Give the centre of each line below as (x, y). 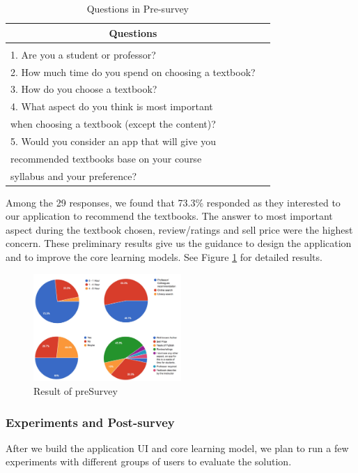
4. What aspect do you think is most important (112, 106)
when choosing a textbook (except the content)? (113, 124)
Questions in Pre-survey (138, 8)
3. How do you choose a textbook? (84, 89)
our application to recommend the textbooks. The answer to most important (169, 216)
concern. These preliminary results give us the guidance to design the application (179, 243)
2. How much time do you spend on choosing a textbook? (133, 72)
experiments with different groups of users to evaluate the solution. (149, 461)
